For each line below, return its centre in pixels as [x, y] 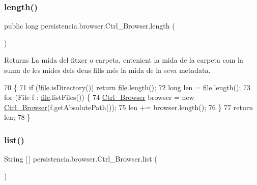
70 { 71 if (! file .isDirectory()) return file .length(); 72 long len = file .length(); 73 [127, 87]
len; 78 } [18, 117]
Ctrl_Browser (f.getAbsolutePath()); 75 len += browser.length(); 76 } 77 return [129, 107]
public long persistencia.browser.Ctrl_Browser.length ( [90, 26]
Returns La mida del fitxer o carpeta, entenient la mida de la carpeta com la [124, 60]
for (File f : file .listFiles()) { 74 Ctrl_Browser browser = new [99, 97]
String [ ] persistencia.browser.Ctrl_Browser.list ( [81, 159]
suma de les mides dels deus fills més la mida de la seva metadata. [107, 70]
